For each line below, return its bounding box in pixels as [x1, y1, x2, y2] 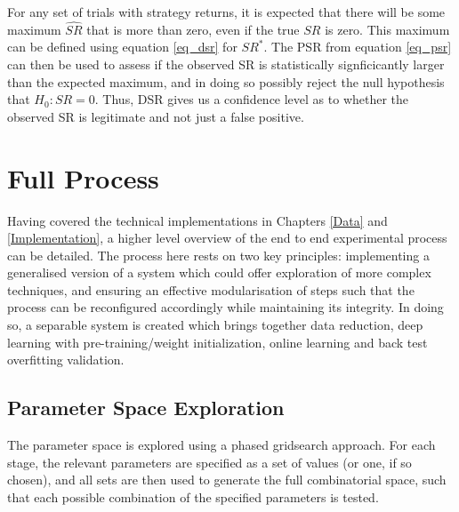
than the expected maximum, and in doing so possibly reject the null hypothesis [7, 72, 445, 91]
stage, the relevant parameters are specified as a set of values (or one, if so [7, 452, 412, 471]
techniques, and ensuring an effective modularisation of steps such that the [7, 280, 415, 299]
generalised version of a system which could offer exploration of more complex [7, 263, 431, 282]
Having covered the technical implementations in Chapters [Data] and [7, 211, 388, 229]
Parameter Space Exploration [7, 394, 285, 421]
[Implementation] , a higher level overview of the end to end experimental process [7, 228, 447, 247]
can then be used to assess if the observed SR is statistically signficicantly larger [7, 55, 445, 73]
